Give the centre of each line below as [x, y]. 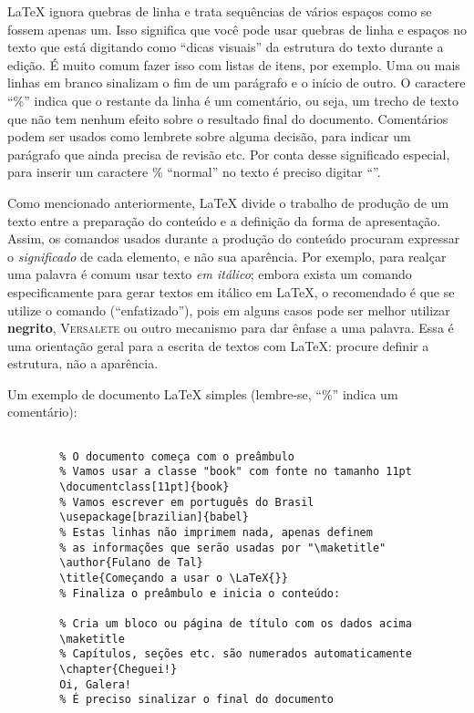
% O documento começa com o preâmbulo [177, 456]
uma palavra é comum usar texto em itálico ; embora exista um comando [210, 274]
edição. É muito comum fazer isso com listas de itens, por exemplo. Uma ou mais [234, 64]
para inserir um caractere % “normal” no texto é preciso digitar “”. [194, 172]
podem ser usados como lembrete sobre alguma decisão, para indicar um [209, 136]
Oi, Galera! [96, 684]
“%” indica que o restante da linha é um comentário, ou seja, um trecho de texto [233, 100]
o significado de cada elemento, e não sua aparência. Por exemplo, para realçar [227, 256]
